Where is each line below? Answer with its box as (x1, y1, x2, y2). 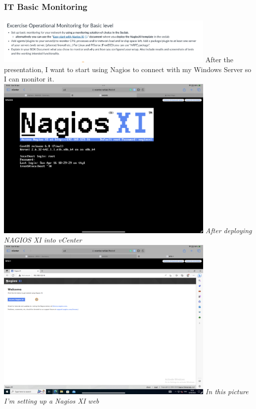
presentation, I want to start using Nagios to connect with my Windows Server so (4, 64, 252, 74)
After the (205, 54, 233, 64)
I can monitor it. (4, 74, 54, 84)
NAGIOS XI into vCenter (4, 235, 82, 245)
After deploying (205, 225, 252, 235)
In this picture (205, 386, 249, 396)
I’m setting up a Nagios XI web (4, 396, 99, 406)
